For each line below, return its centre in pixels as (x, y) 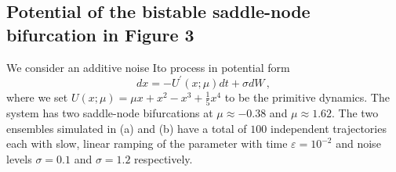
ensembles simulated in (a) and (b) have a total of (127, 128)
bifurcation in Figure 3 (100, 34)
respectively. (163, 158)
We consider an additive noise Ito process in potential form (148, 67)
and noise (358, 143)
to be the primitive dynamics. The (307, 97)
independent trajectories (328, 128)
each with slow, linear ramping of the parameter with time (147, 143)
